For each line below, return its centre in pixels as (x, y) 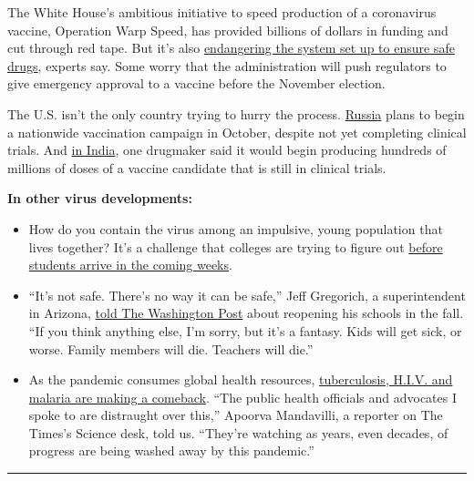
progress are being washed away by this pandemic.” (171, 450)
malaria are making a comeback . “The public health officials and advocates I (242, 397)
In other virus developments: (100, 198)
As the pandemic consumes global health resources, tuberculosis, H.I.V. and (241, 379)
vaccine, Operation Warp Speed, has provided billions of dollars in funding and (228, 30)
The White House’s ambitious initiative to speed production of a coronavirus (222, 12)
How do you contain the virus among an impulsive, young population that (236, 228)
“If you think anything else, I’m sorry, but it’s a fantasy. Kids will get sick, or (245, 330)
